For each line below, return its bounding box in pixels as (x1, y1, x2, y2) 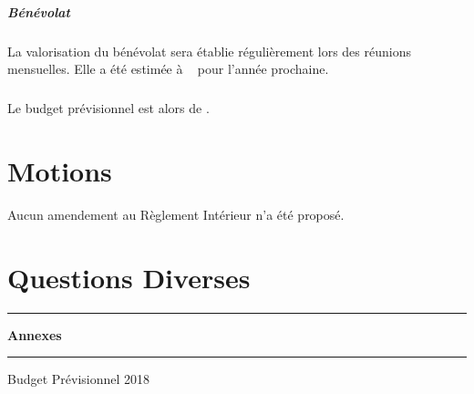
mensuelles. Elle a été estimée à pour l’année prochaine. (7, 59, 329, 78)
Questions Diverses (7, 258, 251, 295)
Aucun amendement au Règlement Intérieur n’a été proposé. (7, 204, 345, 223)
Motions (7, 151, 112, 189)
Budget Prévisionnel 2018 (7, 369, 150, 389)
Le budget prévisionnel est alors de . (7, 98, 210, 118)
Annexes (7, 325, 62, 344)
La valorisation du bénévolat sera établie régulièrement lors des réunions (7, 41, 411, 60)
